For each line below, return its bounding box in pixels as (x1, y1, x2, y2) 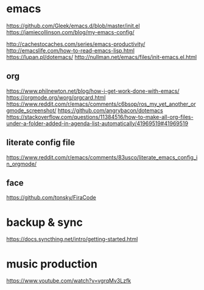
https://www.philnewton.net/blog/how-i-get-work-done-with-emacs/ (6, 87, 180, 95)
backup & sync (6, 216, 83, 229)
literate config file (6, 137, 75, 148)
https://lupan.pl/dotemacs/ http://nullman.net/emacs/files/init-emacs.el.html (6, 53, 197, 60)
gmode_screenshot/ (6, 106, 57, 114)
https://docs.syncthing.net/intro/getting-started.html (6, 236, 138, 243)
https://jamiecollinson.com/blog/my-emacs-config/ (6, 28, 135, 35)
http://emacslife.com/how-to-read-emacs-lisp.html (6, 46, 135, 54)
